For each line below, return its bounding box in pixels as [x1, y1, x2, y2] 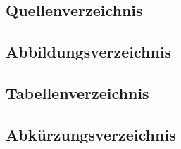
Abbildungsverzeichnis [6, 40, 172, 62]
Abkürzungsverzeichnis [6, 123, 176, 145]
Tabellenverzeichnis [6, 82, 149, 103]
